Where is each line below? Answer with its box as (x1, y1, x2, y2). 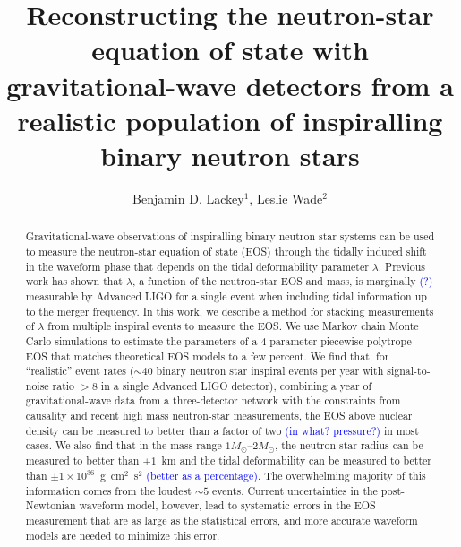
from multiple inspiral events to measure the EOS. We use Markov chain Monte (47, 318, 419, 334)
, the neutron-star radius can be (274, 438, 423, 453)
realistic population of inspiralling (17, 101, 443, 138)
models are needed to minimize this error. (25, 527, 220, 543)
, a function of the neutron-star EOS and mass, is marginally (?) (132, 273, 433, 289)
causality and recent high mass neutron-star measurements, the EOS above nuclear (25, 408, 413, 423)
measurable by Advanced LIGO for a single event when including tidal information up (25, 288, 427, 303)
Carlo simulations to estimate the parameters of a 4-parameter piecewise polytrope (25, 333, 412, 348)
